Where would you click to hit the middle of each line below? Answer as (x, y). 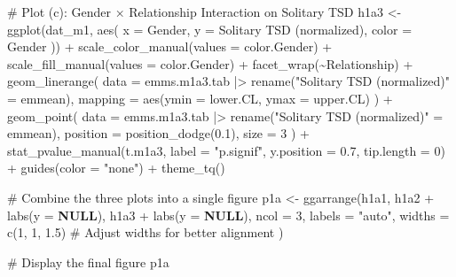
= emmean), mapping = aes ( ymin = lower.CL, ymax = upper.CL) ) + (200, 98)
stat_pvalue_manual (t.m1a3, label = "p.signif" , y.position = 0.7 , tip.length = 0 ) (226, 150)
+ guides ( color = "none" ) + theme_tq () (116, 168)
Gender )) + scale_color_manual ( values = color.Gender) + (170, 46)
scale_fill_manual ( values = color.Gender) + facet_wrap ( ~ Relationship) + (210, 63)
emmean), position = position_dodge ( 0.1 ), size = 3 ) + (159, 133)
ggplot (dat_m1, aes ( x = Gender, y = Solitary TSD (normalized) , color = (210, 29)
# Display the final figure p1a (88, 262)
